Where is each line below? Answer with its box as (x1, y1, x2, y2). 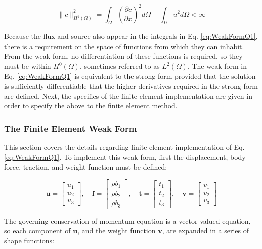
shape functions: (4, 235, 54, 245)
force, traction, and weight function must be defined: (4, 161, 167, 172)
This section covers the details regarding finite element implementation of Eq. (4, 142, 245, 152)
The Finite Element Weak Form (4, 121, 137, 134)
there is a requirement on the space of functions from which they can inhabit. (4, 40, 244, 51)
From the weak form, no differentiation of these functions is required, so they (4, 51, 243, 61)
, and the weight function (77, 225, 156, 236)
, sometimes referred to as (79, 61, 160, 71)
